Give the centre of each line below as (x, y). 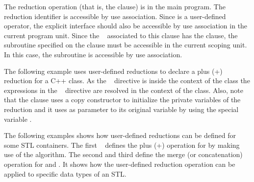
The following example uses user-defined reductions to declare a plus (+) (113, 71)
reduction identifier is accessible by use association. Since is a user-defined (115, 16)
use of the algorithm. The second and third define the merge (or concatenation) (123, 154)
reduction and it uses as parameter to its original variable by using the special (121, 109)
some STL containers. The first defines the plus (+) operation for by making (122, 145)
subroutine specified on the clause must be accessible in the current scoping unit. (126, 45)
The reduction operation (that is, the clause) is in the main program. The (115, 6)
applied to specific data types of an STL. (65, 173)
